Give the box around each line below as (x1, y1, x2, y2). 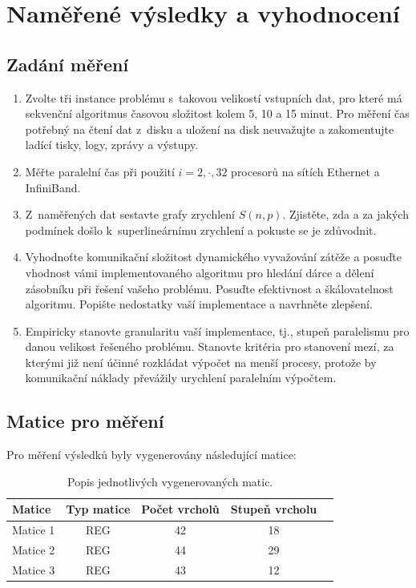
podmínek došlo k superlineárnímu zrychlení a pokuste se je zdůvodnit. (25, 221, 377, 238)
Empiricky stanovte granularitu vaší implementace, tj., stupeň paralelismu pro (25, 322, 410, 339)
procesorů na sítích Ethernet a (231, 163, 380, 179)
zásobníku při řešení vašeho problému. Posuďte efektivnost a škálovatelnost (25, 280, 394, 296)
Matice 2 (12, 542, 55, 558)
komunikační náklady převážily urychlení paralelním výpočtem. (25, 369, 337, 386)
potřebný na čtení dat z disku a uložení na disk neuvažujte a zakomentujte (25, 120, 394, 137)
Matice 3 (12, 562, 55, 578)
